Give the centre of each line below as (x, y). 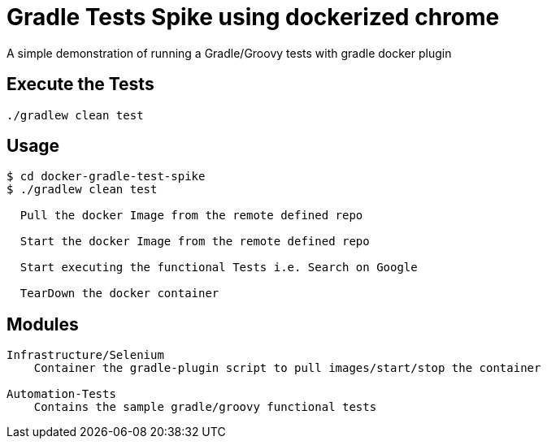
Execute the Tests (80, 84)
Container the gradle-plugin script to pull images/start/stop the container (287, 368)
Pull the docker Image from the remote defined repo (191, 216)
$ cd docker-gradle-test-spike (106, 177)
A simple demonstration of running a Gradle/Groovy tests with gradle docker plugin (229, 53)
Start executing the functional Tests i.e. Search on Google (219, 268)
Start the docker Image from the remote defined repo (195, 242)
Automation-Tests (61, 394)
